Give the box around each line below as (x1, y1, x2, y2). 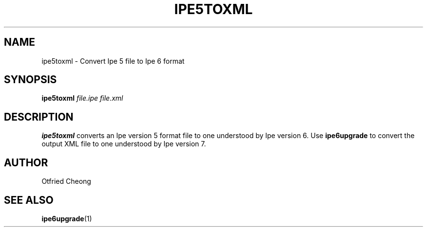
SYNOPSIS (4, 73, 57, 86)
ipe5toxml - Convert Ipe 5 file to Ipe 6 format (41, 56, 185, 65)
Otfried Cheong (41, 177, 91, 186)
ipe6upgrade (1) (41, 214, 92, 223)
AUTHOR (4, 156, 48, 169)
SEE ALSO (4, 194, 54, 206)
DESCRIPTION (4, 110, 74, 123)
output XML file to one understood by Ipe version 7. (41, 140, 206, 148)
